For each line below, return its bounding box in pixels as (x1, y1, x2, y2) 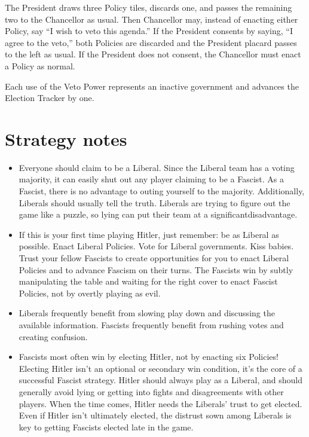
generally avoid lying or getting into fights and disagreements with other (19, 385, 284, 398)
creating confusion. (19, 330, 88, 343)
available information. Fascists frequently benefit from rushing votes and (19, 319, 284, 331)
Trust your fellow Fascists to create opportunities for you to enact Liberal (19, 252, 289, 264)
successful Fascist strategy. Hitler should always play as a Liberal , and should (19, 374, 303, 386)
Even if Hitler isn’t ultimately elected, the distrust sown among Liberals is (19, 409, 292, 421)
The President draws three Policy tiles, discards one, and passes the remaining (5, 1, 292, 13)
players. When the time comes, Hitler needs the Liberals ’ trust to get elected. (19, 397, 302, 410)
